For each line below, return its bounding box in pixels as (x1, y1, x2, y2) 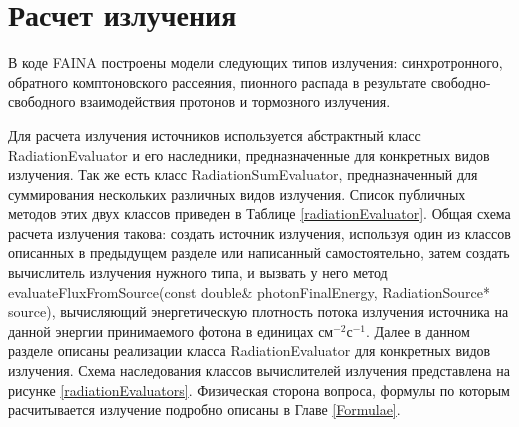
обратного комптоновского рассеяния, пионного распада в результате (8, 71, 427, 92)
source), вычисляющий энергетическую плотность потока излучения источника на (8, 301, 509, 322)
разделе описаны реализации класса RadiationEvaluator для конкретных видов (8, 340, 491, 361)
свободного (8, 91, 76, 112)
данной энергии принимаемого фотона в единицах (8, 320, 314, 341)
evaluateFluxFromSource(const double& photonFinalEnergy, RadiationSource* (8, 281, 490, 302)
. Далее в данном (366, 320, 470, 341)
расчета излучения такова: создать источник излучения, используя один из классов (8, 222, 511, 243)
